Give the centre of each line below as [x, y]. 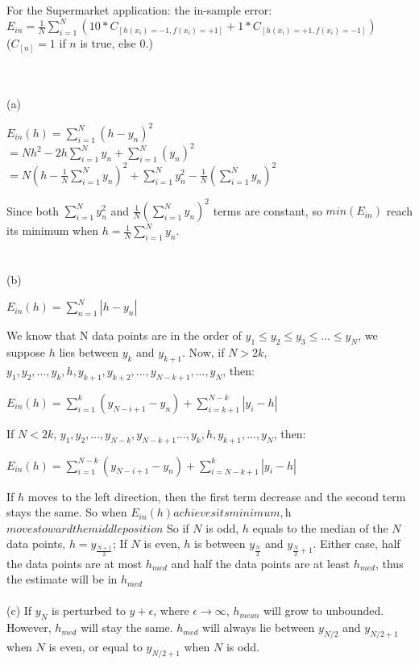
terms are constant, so [268, 210]
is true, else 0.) [116, 43]
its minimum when [53, 230]
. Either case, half [357, 544]
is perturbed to [88, 611]
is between [220, 544]
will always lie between [259, 627]
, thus [389, 563]
